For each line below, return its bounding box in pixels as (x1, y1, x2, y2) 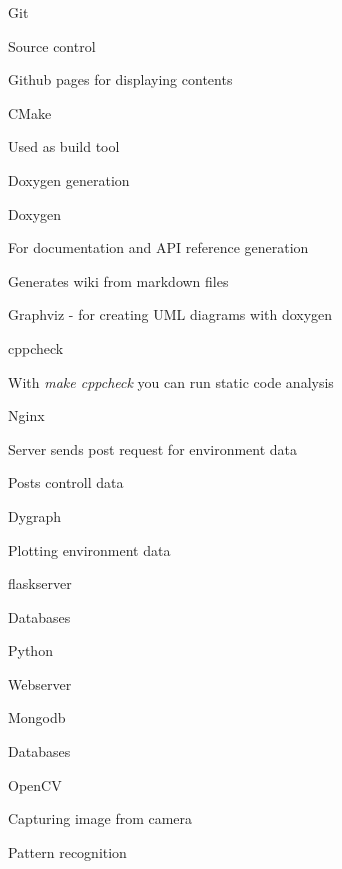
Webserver (8, 673, 72, 694)
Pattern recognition (8, 841, 127, 862)
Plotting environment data (8, 539, 171, 560)
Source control (8, 35, 96, 56)
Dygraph (8, 505, 62, 526)
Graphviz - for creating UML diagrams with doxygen (8, 304, 333, 325)
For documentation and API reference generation (8, 237, 309, 258)
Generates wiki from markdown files (8, 270, 229, 291)
